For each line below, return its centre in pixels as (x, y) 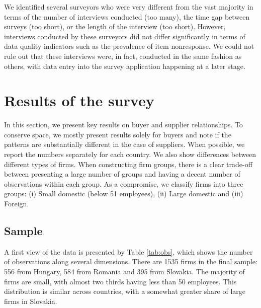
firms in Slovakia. (31, 301)
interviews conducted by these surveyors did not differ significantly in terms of (125, 36)
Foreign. (17, 204)
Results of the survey (79, 100)
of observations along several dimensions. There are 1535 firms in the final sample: (131, 261)
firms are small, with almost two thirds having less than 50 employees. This (120, 281)
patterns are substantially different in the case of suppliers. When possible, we (124, 144)
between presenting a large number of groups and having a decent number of (122, 174)
